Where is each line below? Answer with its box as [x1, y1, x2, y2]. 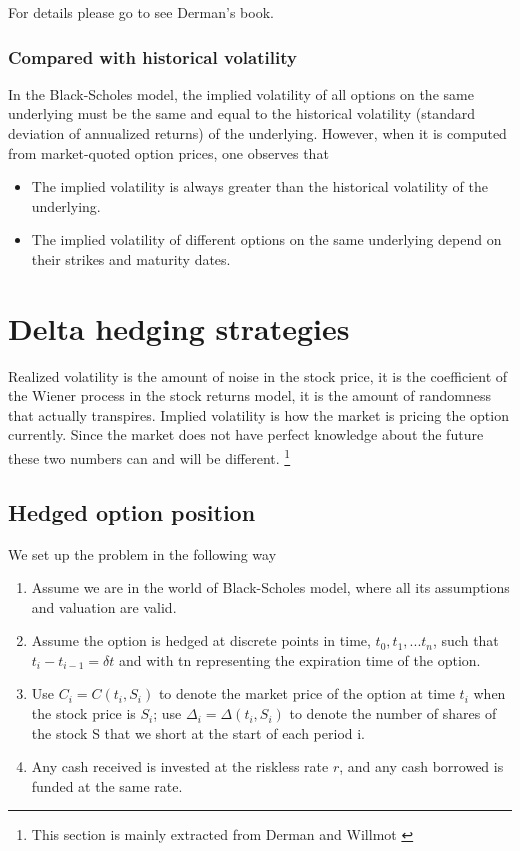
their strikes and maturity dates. [31, 248, 231, 269]
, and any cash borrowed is [339, 756, 504, 777]
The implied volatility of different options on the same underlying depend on [31, 229, 502, 250]
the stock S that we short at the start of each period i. [31, 722, 366, 743]
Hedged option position [8, 496, 256, 527]
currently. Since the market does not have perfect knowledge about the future [8, 424, 484, 445]
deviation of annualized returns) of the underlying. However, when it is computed [8, 123, 507, 143]
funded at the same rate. [31, 775, 183, 796]
